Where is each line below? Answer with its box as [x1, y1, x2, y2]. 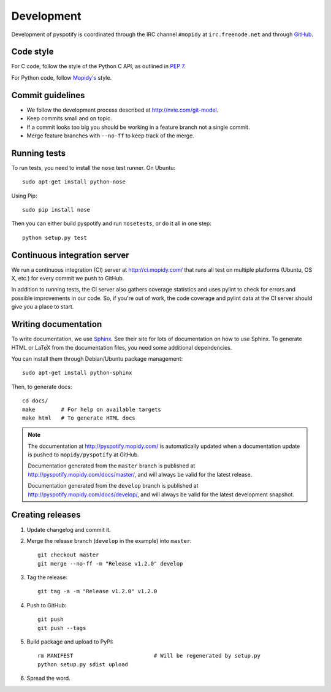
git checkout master [37, 552, 99, 558]
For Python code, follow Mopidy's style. [11, 74, 112, 81]
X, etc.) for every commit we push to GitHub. [11, 275, 124, 282]
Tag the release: [26, 574, 67, 581]
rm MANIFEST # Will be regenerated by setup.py [37, 652, 261, 659]
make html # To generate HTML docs [22, 414, 136, 421]
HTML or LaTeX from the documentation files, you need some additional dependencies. [11, 344, 232, 351]
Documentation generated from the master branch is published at [28, 462, 196, 469]
